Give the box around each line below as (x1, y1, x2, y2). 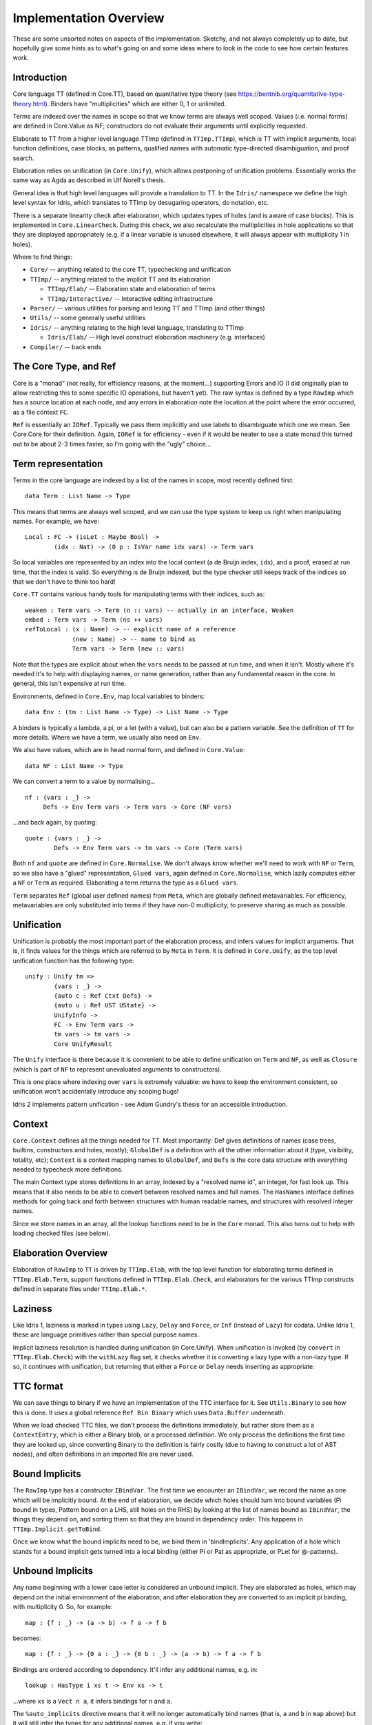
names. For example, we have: (12, 517, 99, 525)
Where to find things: (12, 253, 73, 262)
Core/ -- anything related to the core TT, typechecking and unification (30, 266, 231, 274)
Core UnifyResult (54, 1040, 113, 1048)
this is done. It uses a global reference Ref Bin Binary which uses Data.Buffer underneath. (12, 1408, 286, 1417)
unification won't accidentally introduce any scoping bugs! (12, 1087, 179, 1096)
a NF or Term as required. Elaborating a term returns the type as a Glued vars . (12, 878, 239, 887)
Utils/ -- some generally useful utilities (30, 314, 146, 322)
